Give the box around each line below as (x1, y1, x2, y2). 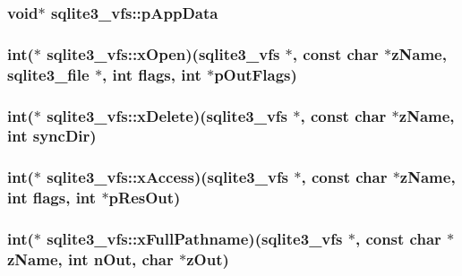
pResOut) (108, 186, 181, 209)
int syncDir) (7, 125, 97, 147)
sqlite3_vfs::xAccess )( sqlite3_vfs (47, 166, 289, 188)
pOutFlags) (214, 63, 297, 85)
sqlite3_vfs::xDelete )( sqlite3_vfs (47, 104, 287, 126)
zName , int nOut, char (7, 247, 174, 270)
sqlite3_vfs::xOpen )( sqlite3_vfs (47, 42, 280, 65)
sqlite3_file (7, 63, 90, 85)
